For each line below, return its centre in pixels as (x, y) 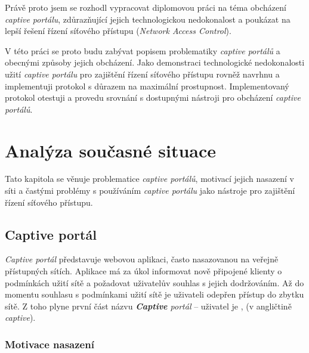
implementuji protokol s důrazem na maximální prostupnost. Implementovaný (147, 86)
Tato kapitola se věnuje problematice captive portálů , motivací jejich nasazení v (149, 179)
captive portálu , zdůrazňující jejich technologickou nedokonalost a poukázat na (148, 19)
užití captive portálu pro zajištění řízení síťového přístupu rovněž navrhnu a (142, 74)
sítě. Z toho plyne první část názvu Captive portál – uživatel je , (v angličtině (148, 306)
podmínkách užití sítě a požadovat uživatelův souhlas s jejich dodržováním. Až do (154, 282)
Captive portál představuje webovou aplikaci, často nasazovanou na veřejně (142, 259)
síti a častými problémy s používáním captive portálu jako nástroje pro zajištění (150, 191)
